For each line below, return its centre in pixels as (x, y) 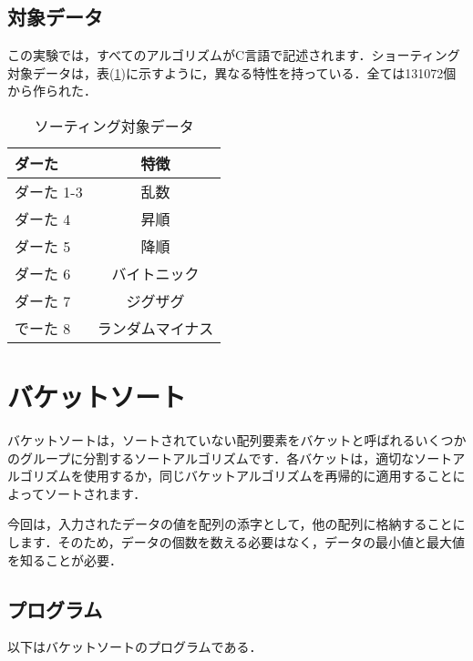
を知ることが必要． (65, 559)
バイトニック (155, 273)
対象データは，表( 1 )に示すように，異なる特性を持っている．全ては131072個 (232, 72)
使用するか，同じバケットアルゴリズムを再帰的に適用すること (268, 476)
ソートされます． (95, 493)
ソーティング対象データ (114, 126)
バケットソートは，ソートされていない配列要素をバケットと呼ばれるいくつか (237, 440)
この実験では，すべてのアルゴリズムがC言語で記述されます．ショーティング (234, 55)
